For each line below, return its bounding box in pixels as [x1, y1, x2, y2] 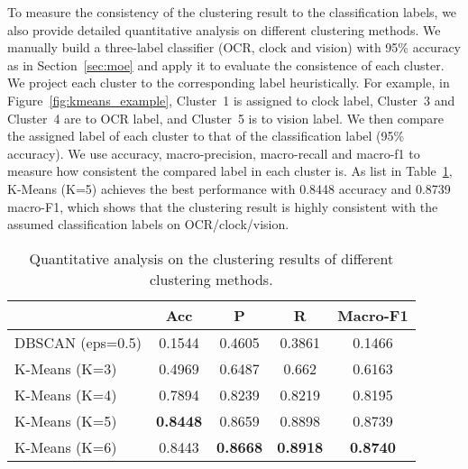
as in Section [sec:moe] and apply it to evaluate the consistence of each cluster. [7, 55, 445, 74]
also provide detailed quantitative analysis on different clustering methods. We [7, 20, 441, 39]
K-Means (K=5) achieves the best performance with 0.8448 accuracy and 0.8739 [7, 179, 451, 198]
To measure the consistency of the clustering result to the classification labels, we [7, 3, 457, 21]
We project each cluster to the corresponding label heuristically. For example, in [7, 73, 450, 92]
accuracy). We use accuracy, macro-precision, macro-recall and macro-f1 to [7, 143, 420, 162]
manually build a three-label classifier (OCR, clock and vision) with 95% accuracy [7, 38, 461, 57]
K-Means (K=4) [14, 383, 117, 405]
